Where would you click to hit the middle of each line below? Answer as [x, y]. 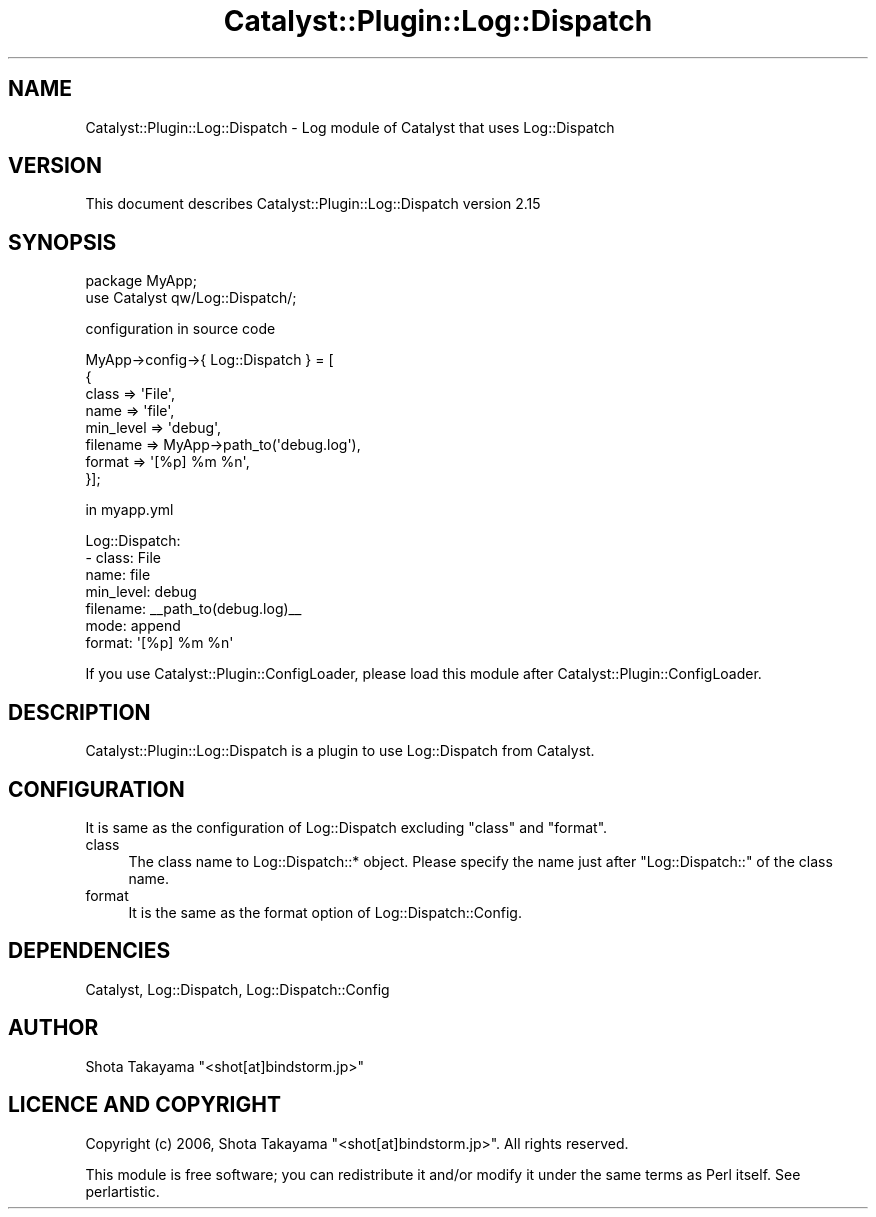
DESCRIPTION [79, 712]
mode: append [133, 626]
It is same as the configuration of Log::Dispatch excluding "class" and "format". [346, 827]
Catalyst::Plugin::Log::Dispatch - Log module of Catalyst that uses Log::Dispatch [350, 127]
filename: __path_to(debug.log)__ [193, 609]
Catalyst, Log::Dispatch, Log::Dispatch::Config [237, 989]
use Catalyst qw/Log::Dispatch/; [191, 298]
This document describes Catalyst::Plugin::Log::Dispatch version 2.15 [313, 204]
